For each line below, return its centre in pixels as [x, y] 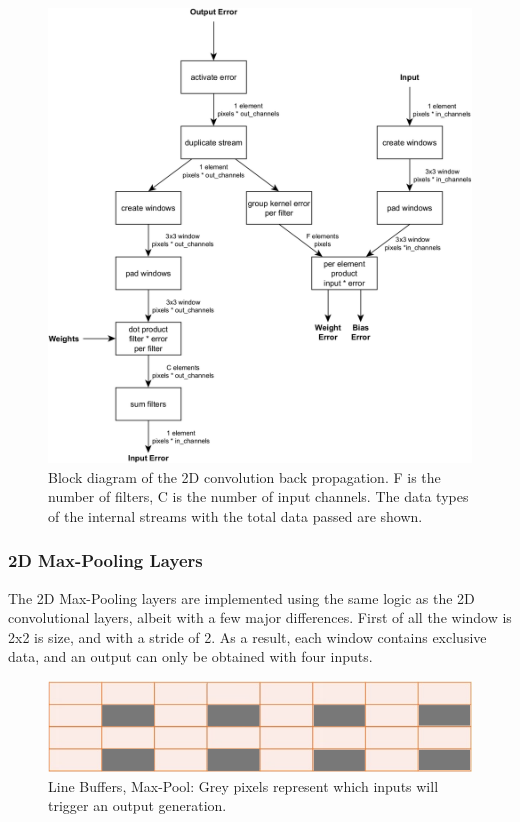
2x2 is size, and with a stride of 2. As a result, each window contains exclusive [247, 636]
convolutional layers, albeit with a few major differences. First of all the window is [260, 617]
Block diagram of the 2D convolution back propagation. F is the [244, 476]
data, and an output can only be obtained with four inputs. [190, 656]
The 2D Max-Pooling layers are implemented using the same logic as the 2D [241, 597]
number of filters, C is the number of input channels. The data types [258, 496]
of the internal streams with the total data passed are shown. [235, 515]
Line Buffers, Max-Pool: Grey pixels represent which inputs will [243, 785]
